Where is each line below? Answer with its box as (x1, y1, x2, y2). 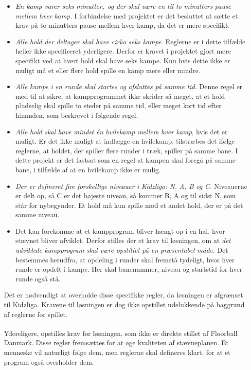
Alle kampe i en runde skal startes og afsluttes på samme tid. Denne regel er (15, 81, 243, 92)
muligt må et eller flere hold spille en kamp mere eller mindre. (15, 65, 200, 75)
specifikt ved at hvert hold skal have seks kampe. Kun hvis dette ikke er (15, 55, 230, 65)
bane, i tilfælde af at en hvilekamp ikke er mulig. (15, 164, 161, 174)
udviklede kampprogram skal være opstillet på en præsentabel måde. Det (15, 245, 228, 255)
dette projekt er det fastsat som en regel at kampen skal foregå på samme (15, 155, 236, 165)
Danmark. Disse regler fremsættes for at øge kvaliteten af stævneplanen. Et (4, 337, 229, 348)
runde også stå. (15, 273, 61, 283)
